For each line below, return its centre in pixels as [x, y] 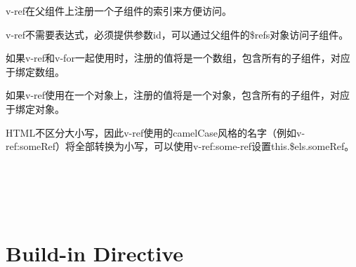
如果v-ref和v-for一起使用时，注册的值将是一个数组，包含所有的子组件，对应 [178, 58]
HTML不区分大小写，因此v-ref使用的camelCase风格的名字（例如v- [156, 132]
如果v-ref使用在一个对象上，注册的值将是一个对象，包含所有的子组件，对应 [178, 95]
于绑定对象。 [35, 108]
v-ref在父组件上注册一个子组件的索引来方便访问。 [119, 11]
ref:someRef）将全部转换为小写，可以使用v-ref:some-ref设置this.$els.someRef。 [180, 146]
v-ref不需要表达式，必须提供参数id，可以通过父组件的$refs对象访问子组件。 [177, 34]
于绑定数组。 [35, 71]
